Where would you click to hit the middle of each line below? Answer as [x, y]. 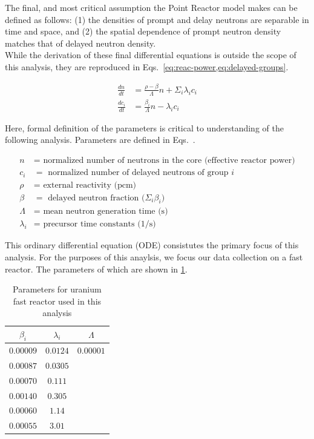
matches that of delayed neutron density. [80, 43]
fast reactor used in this [57, 301]
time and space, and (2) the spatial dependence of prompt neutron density [143, 31]
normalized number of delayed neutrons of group [138, 173]
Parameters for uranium [57, 289]
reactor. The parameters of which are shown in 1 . [96, 269]
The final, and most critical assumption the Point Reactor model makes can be [151, 7]
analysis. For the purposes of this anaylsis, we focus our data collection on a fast [154, 257]
